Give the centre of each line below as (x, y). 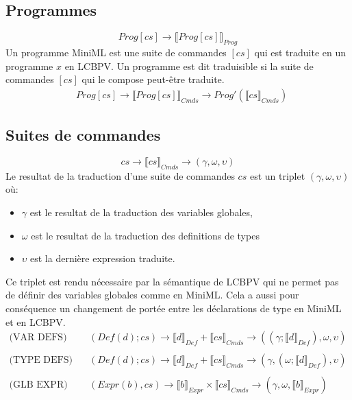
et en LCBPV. (36, 321)
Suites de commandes (83, 135)
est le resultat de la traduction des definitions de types (145, 235)
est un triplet (277, 175)
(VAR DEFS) (38, 338)
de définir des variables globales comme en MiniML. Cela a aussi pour (152, 295)
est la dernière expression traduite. (103, 258)
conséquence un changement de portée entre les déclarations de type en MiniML (174, 308)
